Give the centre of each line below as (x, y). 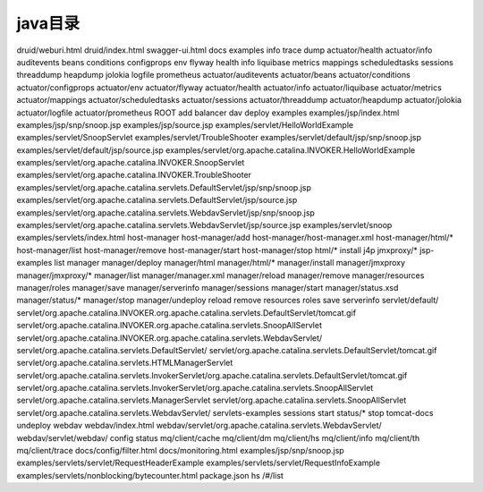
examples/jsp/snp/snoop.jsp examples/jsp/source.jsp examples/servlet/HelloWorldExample (185, 124)
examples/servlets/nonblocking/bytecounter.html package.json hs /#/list (150, 475)
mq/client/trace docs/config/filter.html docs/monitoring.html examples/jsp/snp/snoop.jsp (180, 451)
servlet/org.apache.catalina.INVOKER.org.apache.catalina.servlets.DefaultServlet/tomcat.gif (186, 312)
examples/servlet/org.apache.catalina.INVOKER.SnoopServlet (131, 163)
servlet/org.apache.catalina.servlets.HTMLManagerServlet (125, 363)
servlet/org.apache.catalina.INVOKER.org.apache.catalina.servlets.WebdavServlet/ (169, 338)
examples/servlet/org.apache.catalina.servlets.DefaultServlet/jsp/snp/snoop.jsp (164, 187)
